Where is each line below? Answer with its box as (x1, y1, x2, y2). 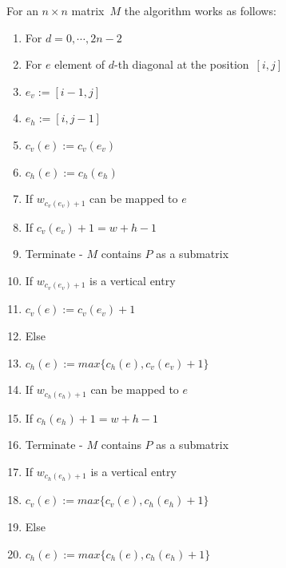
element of (54, 56, 105, 73)
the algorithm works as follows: (124, 2, 276, 18)
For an (6, 2, 38, 18)
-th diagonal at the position (114, 56, 249, 73)
